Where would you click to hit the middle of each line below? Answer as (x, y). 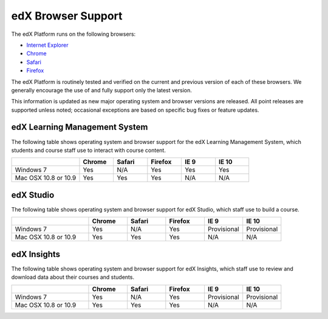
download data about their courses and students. (73, 277)
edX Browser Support (67, 16)
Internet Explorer (47, 45)
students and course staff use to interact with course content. (89, 150)
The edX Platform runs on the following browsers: (73, 34)
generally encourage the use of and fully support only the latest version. (102, 90)
